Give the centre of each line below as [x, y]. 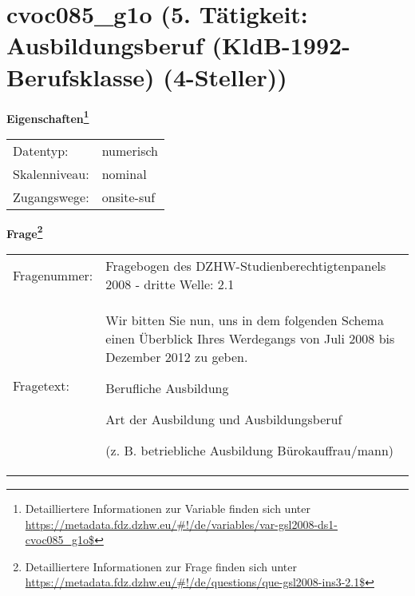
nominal [124, 173]
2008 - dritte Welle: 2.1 [170, 284]
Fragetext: [41, 385]
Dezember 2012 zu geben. [177, 357]
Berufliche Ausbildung [167, 388]
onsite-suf [128, 197]
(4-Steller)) [225, 76]
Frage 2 [25, 232]
